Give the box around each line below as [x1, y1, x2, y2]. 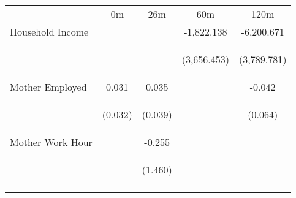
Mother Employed [10, 80, 87, 94]
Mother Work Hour [10, 135, 93, 149]
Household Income [10, 25, 89, 39]
